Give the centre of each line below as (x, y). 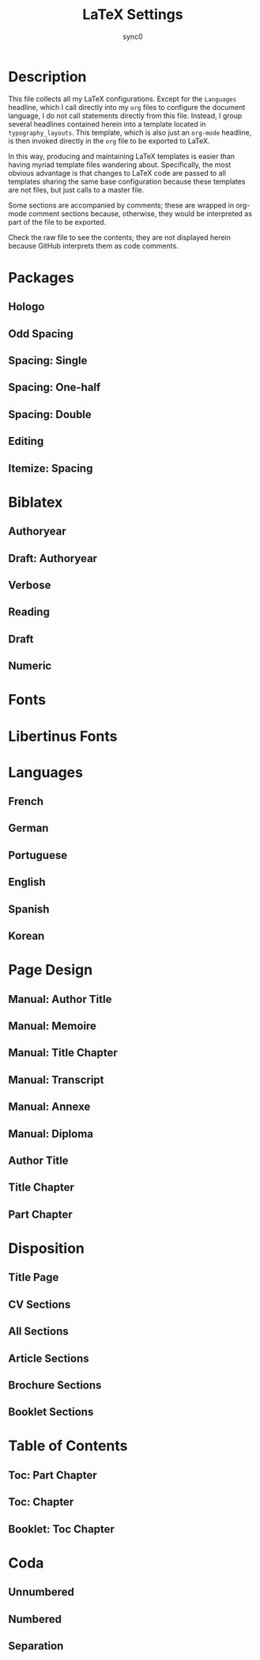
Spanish (29, 909)
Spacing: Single (48, 361)
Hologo (26, 307)
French (26, 802)
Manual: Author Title (60, 999)
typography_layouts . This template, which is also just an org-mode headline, (130, 132)
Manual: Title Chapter (63, 1053)
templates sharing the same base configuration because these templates (127, 181)
